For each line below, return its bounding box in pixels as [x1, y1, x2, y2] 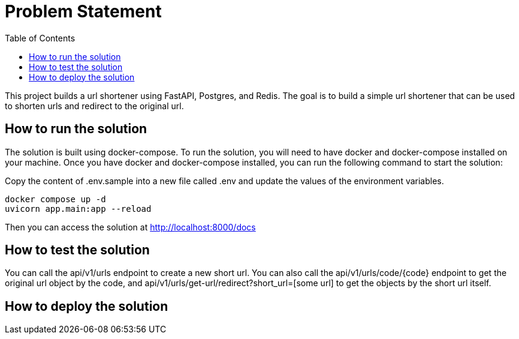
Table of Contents [5, 32, 76, 43]
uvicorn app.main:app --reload [5, 203, 152, 214]
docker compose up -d [5, 194, 106, 204]
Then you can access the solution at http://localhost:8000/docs [5, 221, 256, 232]
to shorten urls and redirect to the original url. [5, 100, 184, 111]
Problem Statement [5, 1, 162, 22]
